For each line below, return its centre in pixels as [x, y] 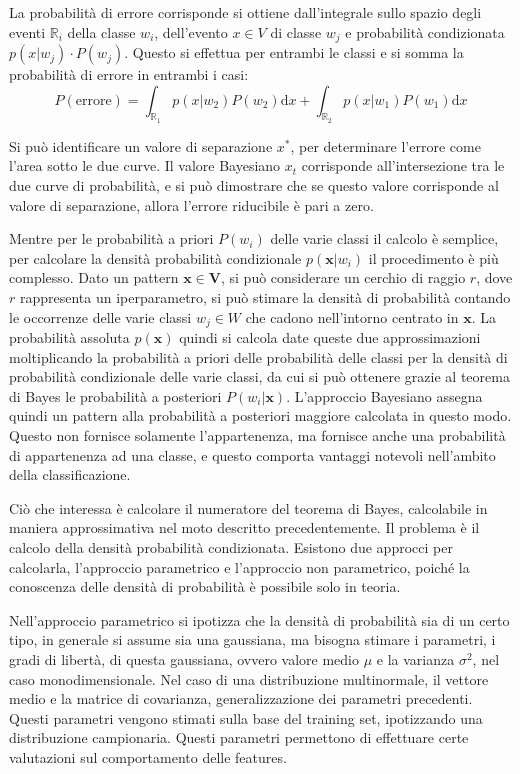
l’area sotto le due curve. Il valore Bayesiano [145, 165]
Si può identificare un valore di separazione [141, 145]
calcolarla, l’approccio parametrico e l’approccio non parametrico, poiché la [239, 566]
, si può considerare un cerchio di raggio [343, 277]
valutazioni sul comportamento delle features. [148, 756]
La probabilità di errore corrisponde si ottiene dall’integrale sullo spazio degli [245, 12]
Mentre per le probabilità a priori [111, 238]
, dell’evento [191, 31]
